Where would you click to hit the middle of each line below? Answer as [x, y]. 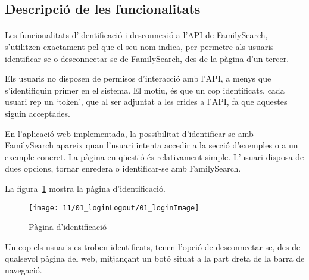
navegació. [24, 270]
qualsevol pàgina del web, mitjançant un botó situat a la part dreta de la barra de [155, 258]
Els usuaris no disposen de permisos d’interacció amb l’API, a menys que [138, 78]
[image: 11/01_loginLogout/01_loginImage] [114, 208]
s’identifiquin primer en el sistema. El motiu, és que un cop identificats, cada [145, 90]
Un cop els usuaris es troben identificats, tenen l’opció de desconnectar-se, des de [153, 246]
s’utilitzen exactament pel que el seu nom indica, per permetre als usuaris [139, 46]
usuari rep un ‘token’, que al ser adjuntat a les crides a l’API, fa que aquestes [146, 102]
